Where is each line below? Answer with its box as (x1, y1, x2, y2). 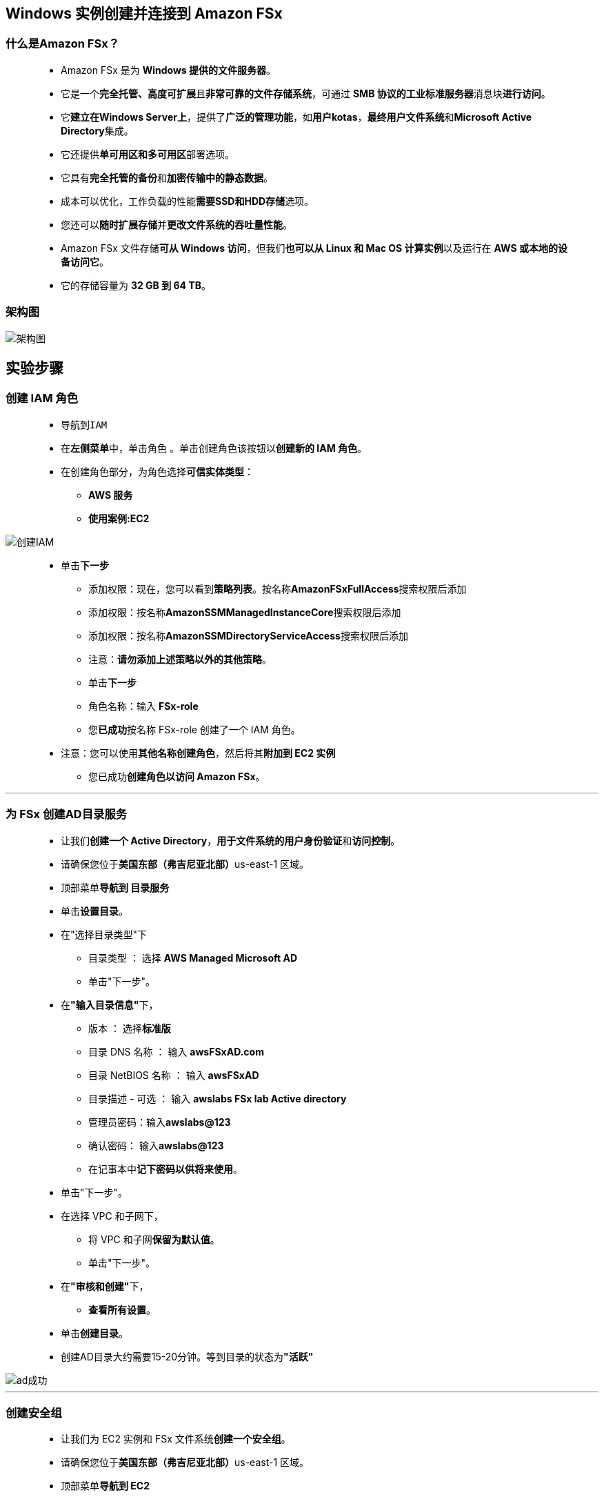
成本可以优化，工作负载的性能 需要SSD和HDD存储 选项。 (61, 195, 314, 207)
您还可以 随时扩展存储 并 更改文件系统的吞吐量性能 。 (61, 218, 292, 230)
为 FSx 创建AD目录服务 (6, 807, 128, 822)
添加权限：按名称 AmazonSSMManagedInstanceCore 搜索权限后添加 (88, 606, 401, 618)
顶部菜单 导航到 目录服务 (61, 881, 170, 893)
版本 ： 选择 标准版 (88, 1022, 171, 1034)
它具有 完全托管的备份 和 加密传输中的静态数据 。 (61, 171, 273, 184)
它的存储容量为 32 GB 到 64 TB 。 (61, 279, 211, 291)
